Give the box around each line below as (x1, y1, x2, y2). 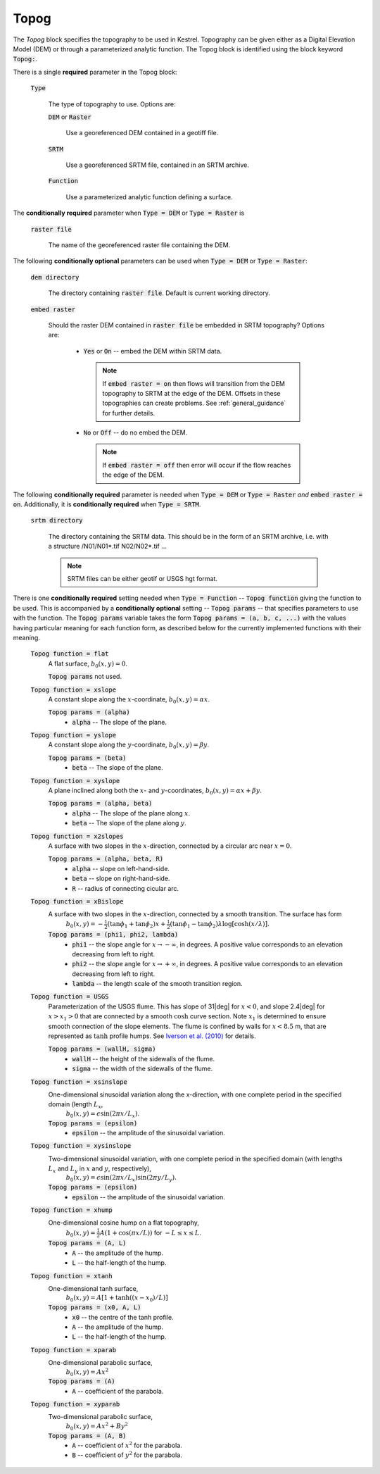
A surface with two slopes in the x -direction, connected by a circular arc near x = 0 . (48, 842, 292, 850)
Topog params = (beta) (48, 754, 127, 762)
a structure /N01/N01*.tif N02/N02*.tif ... (48, 542, 167, 551)
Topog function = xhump (30, 1206, 113, 1214)
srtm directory (30, 516, 84, 525)
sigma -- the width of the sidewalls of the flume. (72, 1064, 213, 1073)
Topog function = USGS (30, 993, 109, 1001)
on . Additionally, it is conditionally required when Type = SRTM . (13, 500, 201, 508)
